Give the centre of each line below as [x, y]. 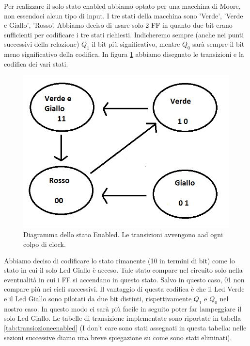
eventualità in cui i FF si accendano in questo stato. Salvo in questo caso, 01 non [124, 279]
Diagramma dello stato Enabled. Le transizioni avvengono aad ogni [123, 234]
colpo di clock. [45, 244]
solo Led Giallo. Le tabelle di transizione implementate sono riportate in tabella [123, 318]
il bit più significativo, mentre [136, 44]
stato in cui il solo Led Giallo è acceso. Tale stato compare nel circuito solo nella [123, 270]
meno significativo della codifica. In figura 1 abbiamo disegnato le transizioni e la [124, 54]
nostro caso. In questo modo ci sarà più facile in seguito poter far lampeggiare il [123, 308]
